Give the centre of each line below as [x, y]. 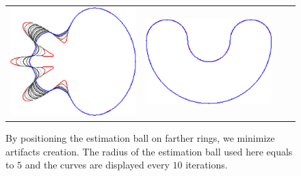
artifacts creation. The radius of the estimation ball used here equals [149, 151]
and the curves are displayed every [97, 165]
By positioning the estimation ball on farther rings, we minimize [140, 137]
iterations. [207, 165]
